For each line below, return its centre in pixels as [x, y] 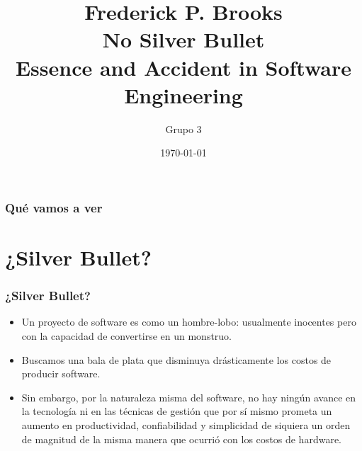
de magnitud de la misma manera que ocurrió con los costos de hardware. [181, 439]
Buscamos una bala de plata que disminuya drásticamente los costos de [176, 359]
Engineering [183, 95]
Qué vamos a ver [54, 207]
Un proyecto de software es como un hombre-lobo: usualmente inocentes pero [189, 322]
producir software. [61, 373]
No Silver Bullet [183, 39]
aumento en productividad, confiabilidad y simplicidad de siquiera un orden [186, 424]
